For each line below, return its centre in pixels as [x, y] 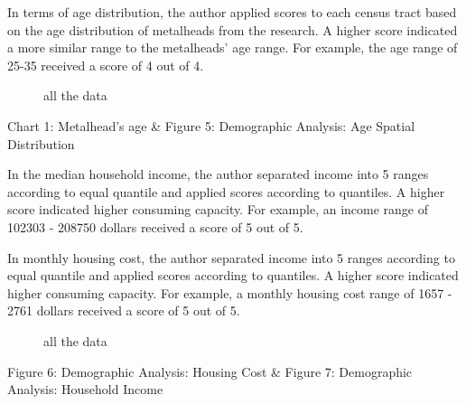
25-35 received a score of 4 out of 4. [106, 65]
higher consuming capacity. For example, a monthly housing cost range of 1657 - [230, 292]
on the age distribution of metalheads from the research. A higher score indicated [233, 29]
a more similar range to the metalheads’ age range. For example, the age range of [233, 47]
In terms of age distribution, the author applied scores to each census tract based [232, 12]
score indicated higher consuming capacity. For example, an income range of [218, 209]
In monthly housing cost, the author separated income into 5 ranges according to [231, 257]
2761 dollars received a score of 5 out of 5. [124, 310]
